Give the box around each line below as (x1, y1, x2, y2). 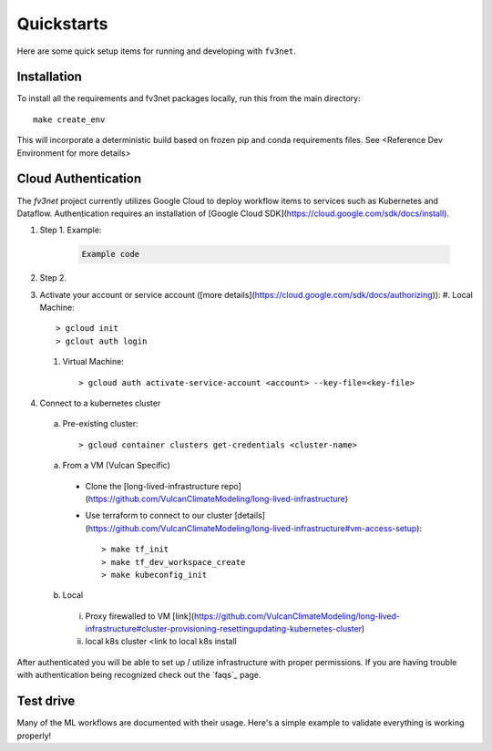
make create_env (33, 114, 106, 125)
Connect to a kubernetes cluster (39, 397, 161, 409)
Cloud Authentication (16, 171, 142, 187)
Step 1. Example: (39, 224, 102, 236)
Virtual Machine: (62, 356, 125, 367)
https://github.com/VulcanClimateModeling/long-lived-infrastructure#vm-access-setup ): (87, 522, 423, 533)
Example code (81, 249, 140, 260)
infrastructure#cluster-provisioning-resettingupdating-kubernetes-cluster (85, 623, 363, 634)
